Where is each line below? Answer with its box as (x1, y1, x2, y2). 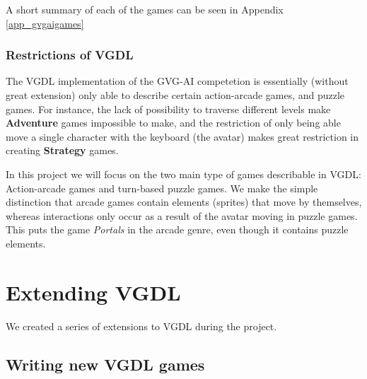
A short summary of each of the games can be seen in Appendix (6, 2, 284, 16)
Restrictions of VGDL (6, 46, 134, 64)
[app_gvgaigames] (6, 16, 84, 30)
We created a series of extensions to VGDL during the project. (6, 318, 277, 333)
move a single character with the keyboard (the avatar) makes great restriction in (6, 129, 359, 144)
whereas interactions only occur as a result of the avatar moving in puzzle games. (6, 208, 358, 223)
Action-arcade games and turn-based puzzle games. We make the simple (6, 180, 318, 195)
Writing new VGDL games (6, 353, 205, 375)
